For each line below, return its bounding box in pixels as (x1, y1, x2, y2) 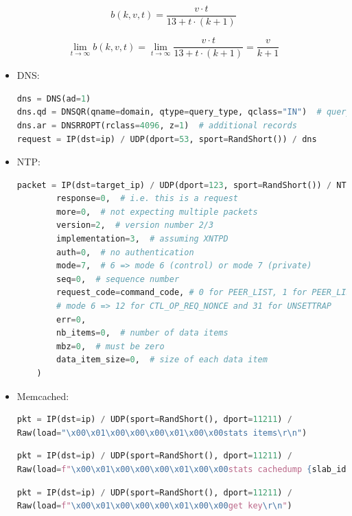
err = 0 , (56, 314, 86, 325)
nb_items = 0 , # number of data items (56, 328, 228, 338)
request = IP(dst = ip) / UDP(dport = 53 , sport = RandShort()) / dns (16, 134, 317, 144)
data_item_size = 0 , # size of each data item (56, 355, 268, 365)
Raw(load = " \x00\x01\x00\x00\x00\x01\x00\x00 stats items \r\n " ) (16, 427, 307, 438)
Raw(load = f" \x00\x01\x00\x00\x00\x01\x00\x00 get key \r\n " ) (16, 501, 292, 511)
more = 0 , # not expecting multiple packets (56, 207, 258, 217)
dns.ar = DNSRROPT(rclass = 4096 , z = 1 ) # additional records (16, 120, 297, 130)
